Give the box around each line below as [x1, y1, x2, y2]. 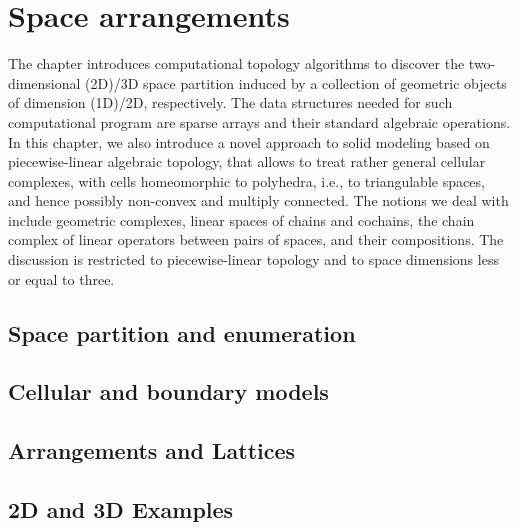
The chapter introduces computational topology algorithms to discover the [8, 53, 465, 74]
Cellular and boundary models [8, 376, 329, 407]
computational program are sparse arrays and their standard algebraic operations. [8, 111, 511, 132]
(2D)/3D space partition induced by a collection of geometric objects [85, 72, 507, 93]
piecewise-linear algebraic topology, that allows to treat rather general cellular [8, 151, 486, 172]
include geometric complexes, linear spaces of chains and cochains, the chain [8, 209, 475, 230]
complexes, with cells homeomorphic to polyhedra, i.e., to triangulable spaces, [8, 170, 485, 191]
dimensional [8, 72, 81, 93]
